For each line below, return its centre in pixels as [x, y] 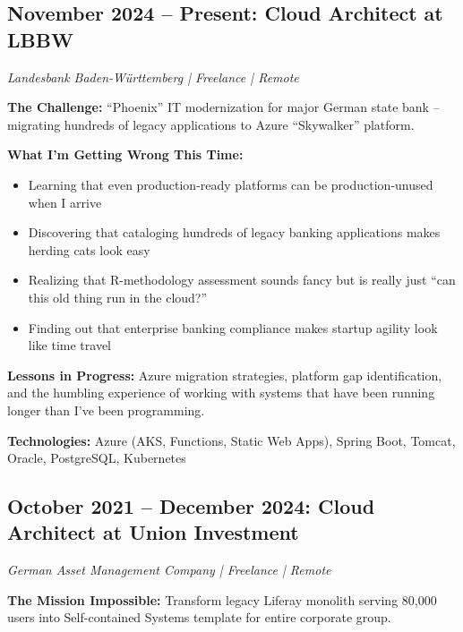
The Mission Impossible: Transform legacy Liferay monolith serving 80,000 [222, 599]
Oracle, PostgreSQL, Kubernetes [97, 458]
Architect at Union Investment [153, 532]
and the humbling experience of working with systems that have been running [221, 393]
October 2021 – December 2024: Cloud [191, 506]
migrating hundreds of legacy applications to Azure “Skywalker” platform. [211, 124]
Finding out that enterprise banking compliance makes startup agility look [233, 327]
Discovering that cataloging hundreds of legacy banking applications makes [234, 232]
